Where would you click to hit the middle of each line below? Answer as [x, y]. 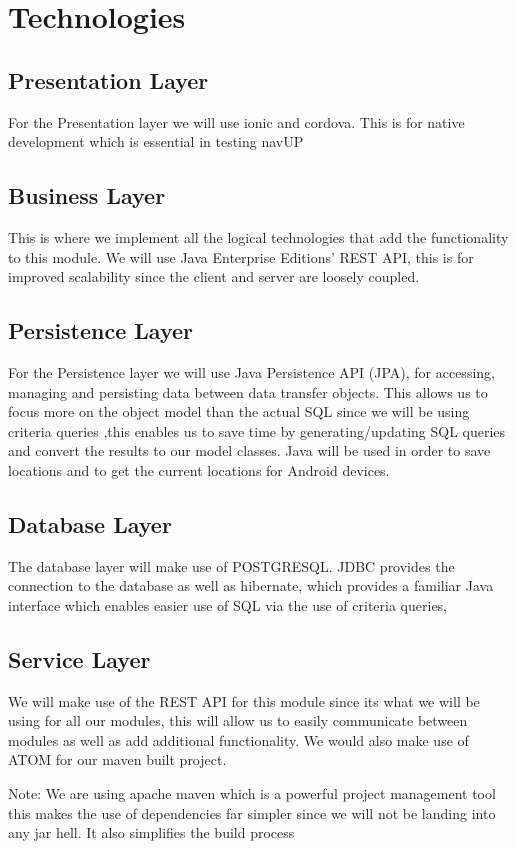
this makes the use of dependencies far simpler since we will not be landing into [252, 812]
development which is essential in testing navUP [156, 141]
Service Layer [79, 658]
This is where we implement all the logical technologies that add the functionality [258, 236]
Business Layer [87, 195]
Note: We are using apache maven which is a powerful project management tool [252, 793]
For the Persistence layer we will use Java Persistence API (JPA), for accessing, [251, 371]
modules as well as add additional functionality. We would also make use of [238, 739]
